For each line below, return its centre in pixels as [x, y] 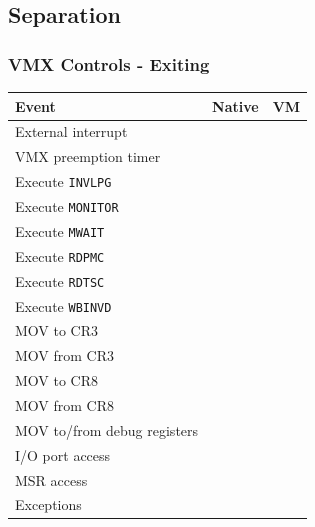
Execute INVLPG [63, 181]
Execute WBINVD [63, 305]
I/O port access [63, 454]
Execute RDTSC [60, 280]
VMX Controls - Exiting [109, 63]
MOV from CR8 [65, 405]
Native [235, 105]
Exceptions [48, 504]
